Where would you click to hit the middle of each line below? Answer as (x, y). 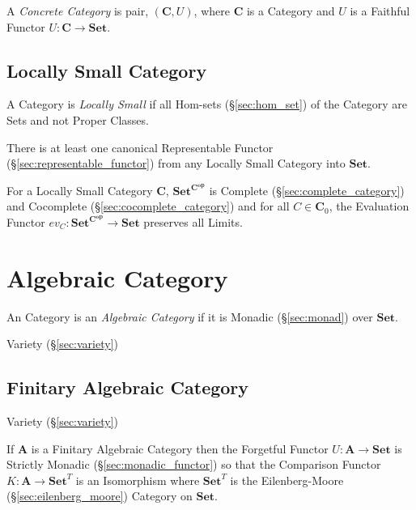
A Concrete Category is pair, (78, 11)
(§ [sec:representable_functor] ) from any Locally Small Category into (176, 163)
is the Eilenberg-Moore (287, 480)
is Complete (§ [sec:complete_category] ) (307, 190)
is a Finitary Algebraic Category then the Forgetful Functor (180, 448)
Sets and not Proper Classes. (78, 119)
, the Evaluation (369, 206)
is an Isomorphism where (138, 480)
